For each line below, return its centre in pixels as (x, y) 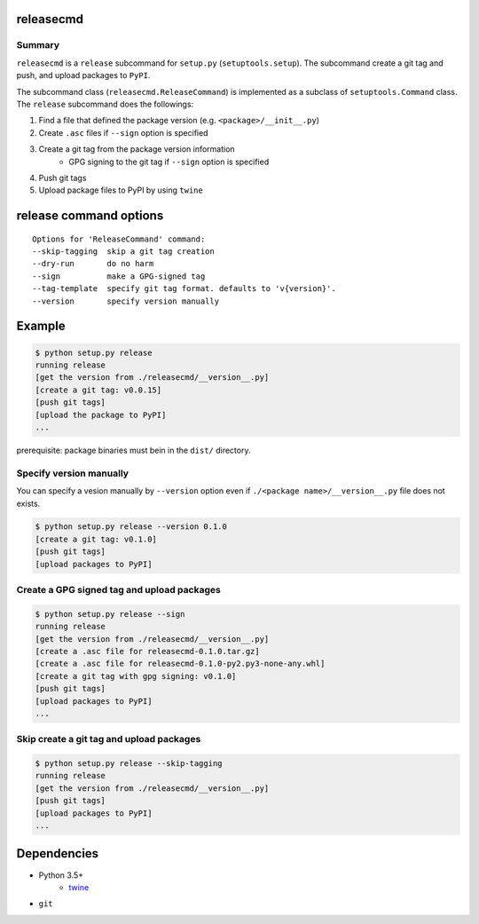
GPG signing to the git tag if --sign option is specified (169, 162)
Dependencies (58, 853)
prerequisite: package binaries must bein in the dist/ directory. (133, 450)
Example (41, 326)
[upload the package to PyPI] (101, 415)
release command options (90, 216)
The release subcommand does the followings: (105, 104)
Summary (38, 45)
